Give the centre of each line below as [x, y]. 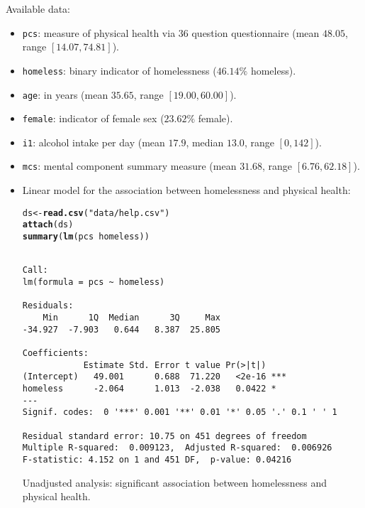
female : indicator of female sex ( [93, 118]
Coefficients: [55, 353]
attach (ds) [48, 225]
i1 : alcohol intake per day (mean [94, 142]
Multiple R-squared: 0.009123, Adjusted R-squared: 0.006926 [177, 448]
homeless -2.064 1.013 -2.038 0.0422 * [149, 388]
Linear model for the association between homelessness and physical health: [186, 190]
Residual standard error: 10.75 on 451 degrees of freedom [164, 436]
